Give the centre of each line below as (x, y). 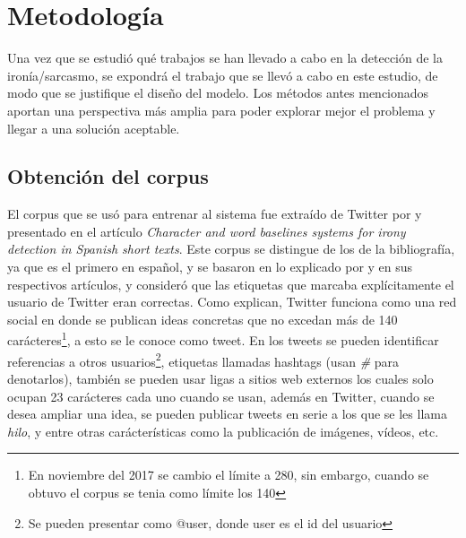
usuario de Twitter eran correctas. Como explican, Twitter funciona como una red (232, 302)
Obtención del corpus (108, 176)
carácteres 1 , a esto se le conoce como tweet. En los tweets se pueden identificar (223, 339)
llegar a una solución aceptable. (94, 128)
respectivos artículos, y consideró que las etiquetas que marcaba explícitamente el (231, 284)
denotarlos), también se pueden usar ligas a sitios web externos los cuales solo (220, 378)
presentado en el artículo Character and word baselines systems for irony (207, 231)
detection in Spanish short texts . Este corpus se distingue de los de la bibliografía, (231, 249)
